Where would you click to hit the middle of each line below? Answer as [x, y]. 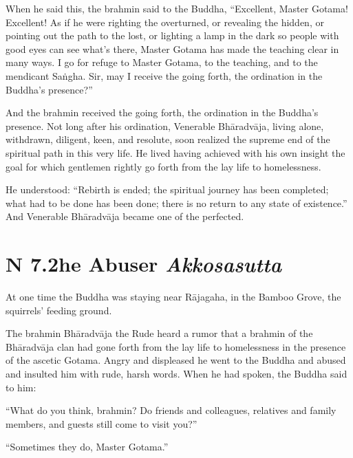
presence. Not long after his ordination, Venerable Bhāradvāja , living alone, [165, 126]
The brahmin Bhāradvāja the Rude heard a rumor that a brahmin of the [159, 333]
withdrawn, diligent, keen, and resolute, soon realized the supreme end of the [168, 139]
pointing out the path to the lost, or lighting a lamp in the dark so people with [172, 35]
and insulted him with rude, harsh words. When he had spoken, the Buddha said [176, 373]
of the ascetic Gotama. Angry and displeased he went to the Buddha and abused [176, 360]
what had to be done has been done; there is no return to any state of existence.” [176, 203]
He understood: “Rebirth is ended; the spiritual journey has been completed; [167, 189]
